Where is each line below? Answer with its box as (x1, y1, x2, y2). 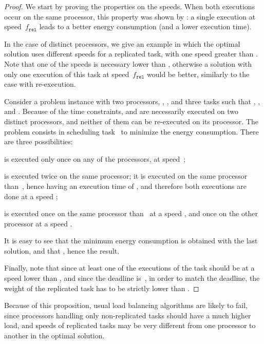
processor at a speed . (4, 218, 72, 228)
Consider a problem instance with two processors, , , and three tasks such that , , (4, 95, 260, 106)
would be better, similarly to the (147, 68, 250, 79)
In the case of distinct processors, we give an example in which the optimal (4, 38, 240, 49)
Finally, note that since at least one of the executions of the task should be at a (4, 262, 255, 273)
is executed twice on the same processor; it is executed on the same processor (4, 170, 248, 181)
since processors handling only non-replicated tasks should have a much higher (4, 310, 251, 320)
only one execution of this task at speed (4, 68, 129, 79)
